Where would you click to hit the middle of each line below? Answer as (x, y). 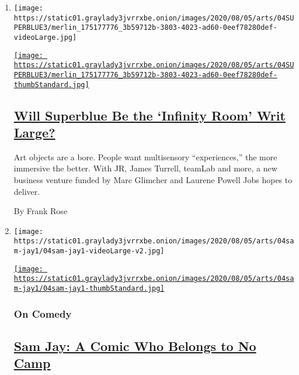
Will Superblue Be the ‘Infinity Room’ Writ (149, 115)
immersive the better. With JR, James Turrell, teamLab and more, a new (145, 168)
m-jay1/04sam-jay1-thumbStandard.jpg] (89, 289)
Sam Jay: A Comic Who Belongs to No (135, 345)
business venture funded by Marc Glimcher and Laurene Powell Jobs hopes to (153, 180)
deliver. (27, 191)
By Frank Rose (41, 211)
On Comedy (43, 313)
